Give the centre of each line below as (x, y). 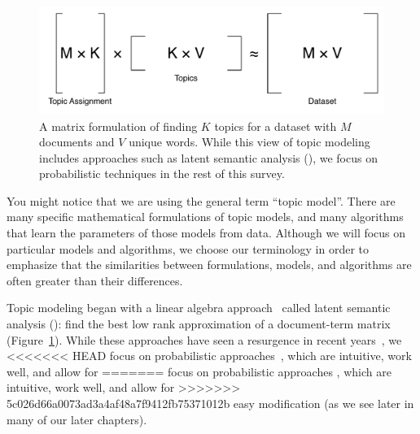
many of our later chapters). (77, 419)
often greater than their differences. (95, 280)
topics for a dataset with (276, 126)
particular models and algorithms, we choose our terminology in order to (188, 248)
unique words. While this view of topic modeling (249, 142)
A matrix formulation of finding (118, 126)
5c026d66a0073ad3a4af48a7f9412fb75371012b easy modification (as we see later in (210, 403)
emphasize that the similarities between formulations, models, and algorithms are (209, 265)
